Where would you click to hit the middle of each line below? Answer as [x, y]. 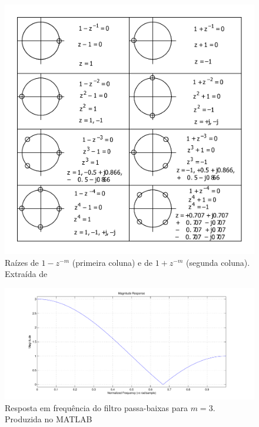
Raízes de [22, 262]
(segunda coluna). [218, 262]
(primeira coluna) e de [112, 262]
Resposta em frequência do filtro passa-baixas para [97, 407]
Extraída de [26, 274]
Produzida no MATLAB [49, 419]
